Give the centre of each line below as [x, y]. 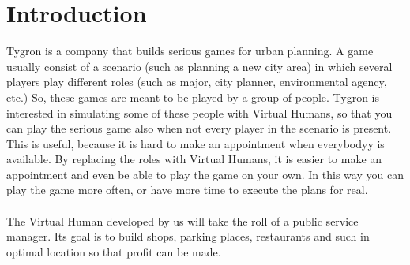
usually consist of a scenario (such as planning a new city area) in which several [199, 66]
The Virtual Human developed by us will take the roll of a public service [182, 220]
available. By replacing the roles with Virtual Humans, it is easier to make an [194, 159]
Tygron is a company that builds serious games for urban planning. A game [190, 51]
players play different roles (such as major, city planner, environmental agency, [197, 82]
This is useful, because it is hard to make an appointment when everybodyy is [196, 143]
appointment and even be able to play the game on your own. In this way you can [205, 174]
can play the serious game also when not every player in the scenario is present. [199, 128]
